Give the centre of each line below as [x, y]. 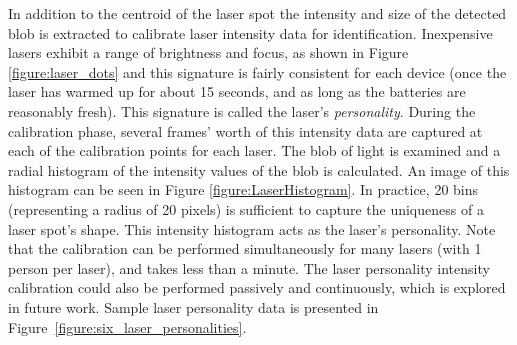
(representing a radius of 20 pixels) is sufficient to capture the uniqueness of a [246, 208]
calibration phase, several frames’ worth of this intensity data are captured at [245, 130]
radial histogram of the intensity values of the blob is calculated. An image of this [259, 169]
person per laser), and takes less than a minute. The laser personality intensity [249, 267]
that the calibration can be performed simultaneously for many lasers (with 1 [245, 248]
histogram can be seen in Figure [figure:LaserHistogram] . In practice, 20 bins [243, 189]
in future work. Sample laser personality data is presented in [193, 306]
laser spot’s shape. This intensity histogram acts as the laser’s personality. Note [252, 228]
